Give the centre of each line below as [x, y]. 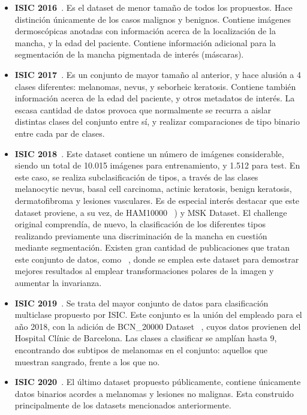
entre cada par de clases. [60, 133]
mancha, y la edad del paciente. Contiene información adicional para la [145, 42]
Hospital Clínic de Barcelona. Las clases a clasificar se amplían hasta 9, [146, 338]
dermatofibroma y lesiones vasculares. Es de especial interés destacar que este [157, 200]
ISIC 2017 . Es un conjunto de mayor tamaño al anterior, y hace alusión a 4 [158, 74]
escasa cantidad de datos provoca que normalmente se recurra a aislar [143, 109]
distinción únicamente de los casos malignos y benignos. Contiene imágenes [153, 19]
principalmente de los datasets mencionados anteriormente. [123, 405]
